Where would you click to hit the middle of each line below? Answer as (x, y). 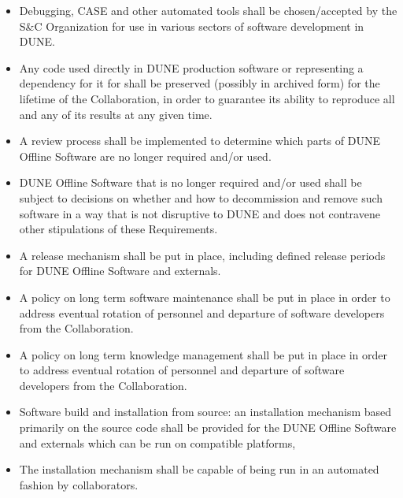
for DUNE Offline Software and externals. (120, 271)
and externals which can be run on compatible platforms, (157, 442)
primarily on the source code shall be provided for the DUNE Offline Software (208, 427)
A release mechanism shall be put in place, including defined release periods (202, 255)
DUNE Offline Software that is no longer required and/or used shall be (190, 182)
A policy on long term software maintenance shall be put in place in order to (205, 297)
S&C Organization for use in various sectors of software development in (192, 26)
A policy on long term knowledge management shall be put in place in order (203, 354)
